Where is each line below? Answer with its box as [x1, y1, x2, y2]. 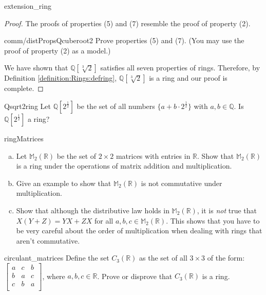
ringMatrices [4, 133, 44, 143]
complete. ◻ [4, 83, 44, 94]
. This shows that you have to [166, 215, 260, 226]
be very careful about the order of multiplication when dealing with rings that [16, 225, 262, 236]
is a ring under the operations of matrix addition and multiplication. [16, 160, 232, 171]
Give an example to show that [16, 177, 111, 188]
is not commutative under [141, 177, 222, 188]
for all [94, 215, 113, 226]
